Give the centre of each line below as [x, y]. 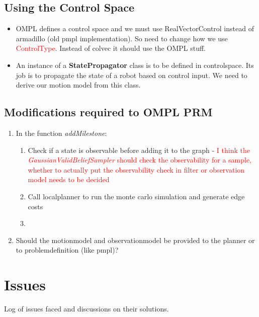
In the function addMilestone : [61, 133]
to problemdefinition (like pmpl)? [67, 250]
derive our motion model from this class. [78, 85]
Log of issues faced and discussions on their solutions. [87, 309]
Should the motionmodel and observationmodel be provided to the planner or [135, 240]
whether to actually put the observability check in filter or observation [136, 169]
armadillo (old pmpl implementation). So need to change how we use [122, 38]
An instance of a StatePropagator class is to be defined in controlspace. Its [135, 65]
